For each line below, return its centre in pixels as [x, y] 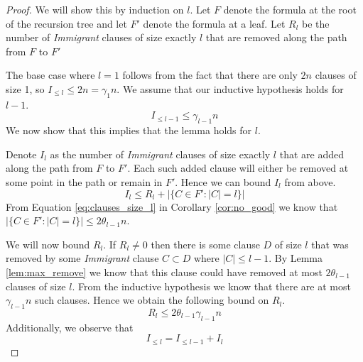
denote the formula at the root [290, 9]
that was [330, 244]
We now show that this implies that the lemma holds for [129, 130]
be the [316, 23]
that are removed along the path [276, 37]
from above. [310, 181]
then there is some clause [205, 244]
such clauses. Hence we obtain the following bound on [152, 300]
